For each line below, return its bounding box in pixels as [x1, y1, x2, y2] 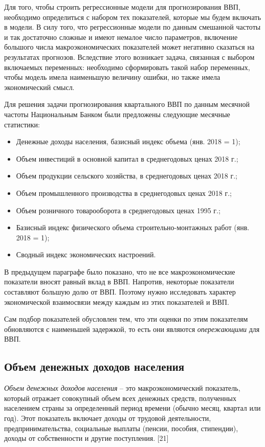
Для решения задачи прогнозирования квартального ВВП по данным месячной [4, 99, 250, 109]
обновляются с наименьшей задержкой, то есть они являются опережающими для [4, 323, 260, 334]
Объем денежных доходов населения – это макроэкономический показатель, [4, 383, 240, 393]
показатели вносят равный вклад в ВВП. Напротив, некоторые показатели [4, 276, 234, 287]
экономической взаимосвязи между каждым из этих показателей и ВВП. [4, 296, 229, 307]
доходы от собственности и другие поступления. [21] [4, 433, 169, 443]
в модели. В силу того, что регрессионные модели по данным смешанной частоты [4, 21, 261, 32]
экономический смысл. [4, 81, 75, 92]
